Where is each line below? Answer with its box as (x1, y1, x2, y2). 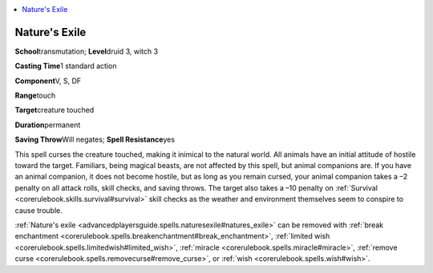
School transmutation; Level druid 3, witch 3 (14, 46, 159, 56)
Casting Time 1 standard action (14, 61, 117, 71)
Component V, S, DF (14, 76, 82, 86)
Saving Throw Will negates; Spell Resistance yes (14, 134, 176, 144)
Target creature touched (14, 105, 95, 115)
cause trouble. (14, 205, 63, 215)
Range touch (14, 90, 56, 100)
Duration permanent (14, 120, 81, 130)
